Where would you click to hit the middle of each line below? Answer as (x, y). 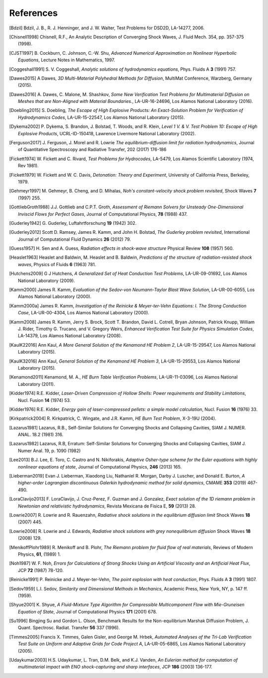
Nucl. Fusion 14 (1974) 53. (45, 400)
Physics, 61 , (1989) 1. (39, 554)
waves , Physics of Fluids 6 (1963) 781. (57, 264)
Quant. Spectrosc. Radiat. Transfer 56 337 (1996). (69, 628)
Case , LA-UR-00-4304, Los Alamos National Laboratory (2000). (84, 313)
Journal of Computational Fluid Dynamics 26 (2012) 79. (74, 239)
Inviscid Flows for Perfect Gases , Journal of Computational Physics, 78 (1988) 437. (103, 214)
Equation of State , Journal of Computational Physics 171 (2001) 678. (88, 611)
